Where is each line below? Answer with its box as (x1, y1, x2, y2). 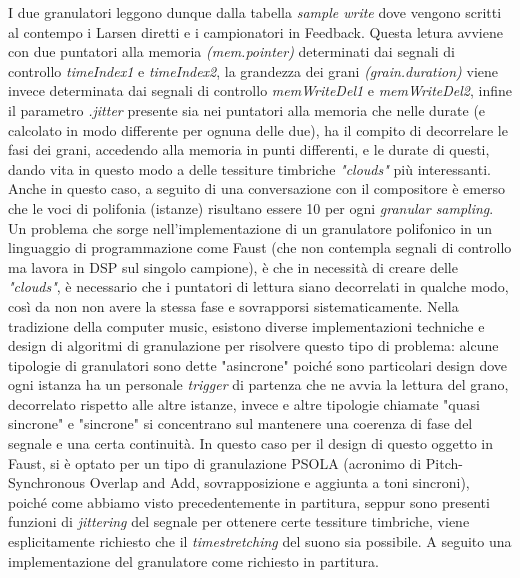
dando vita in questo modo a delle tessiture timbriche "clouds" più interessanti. (8, 158, 491, 179)
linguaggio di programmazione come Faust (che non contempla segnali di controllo (8, 237, 512, 258)
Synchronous (8, 472, 86, 493)
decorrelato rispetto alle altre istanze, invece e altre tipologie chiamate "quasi (8, 393, 480, 414)
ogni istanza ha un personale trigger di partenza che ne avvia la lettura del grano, (8, 374, 509, 395)
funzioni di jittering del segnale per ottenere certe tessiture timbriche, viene (8, 511, 470, 532)
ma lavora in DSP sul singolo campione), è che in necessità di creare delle (8, 256, 458, 277)
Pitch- (425, 452, 463, 473)
